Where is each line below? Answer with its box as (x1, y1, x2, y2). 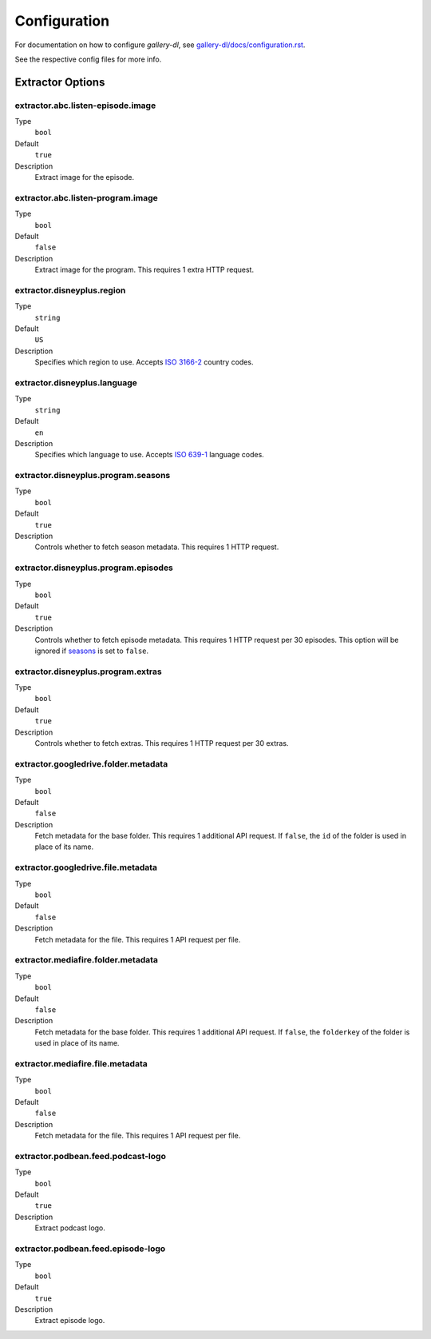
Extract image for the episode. (34, 173, 135, 182)
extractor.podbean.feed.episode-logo (14, 1243, 166, 1254)
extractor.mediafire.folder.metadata (14, 954, 159, 966)
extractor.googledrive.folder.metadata (14, 758, 168, 769)
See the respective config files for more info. (14, 54, 162, 64)
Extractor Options (14, 75, 105, 89)
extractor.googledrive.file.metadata (14, 862, 158, 873)
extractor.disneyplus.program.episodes (14, 562, 173, 573)
